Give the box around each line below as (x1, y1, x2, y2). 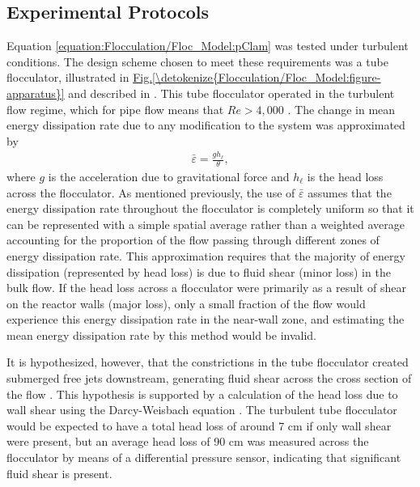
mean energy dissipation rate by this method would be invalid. (6, 326, 316, 343)
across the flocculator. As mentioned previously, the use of (6, 184, 295, 201)
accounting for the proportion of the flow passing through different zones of (6, 231, 380, 248)
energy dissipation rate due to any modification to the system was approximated (6, 116, 405, 133)
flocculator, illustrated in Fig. (6, 69, 153, 86)
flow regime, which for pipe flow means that (6, 100, 224, 117)
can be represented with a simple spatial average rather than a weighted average (6, 215, 405, 232)
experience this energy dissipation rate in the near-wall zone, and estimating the (6, 311, 405, 328)
